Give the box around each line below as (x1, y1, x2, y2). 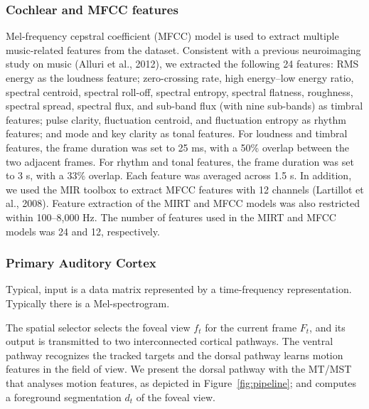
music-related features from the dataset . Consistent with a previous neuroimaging (6, 42, 361, 57)
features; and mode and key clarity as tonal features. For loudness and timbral (6, 126, 348, 141)
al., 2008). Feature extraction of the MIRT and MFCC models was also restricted (6, 196, 360, 211)
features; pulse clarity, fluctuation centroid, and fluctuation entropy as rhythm (6, 112, 346, 127)
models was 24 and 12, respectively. (6, 223, 160, 238)
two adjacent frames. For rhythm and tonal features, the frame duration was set (6, 154, 354, 169)
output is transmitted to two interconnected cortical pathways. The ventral (6, 334, 333, 349)
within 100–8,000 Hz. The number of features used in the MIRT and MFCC (6, 209, 336, 224)
